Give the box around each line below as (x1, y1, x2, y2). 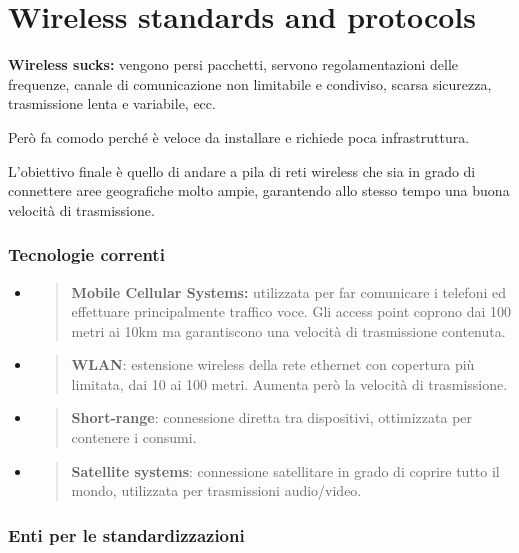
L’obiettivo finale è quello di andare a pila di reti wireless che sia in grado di (8, 160, 476, 181)
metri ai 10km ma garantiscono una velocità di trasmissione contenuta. (71, 320, 506, 341)
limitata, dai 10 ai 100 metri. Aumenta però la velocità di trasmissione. (71, 373, 508, 394)
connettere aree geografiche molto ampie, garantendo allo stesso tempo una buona (8, 180, 510, 201)
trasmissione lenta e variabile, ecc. (8, 93, 216, 114)
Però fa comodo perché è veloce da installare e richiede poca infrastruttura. (8, 126, 470, 147)
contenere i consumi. (71, 427, 197, 448)
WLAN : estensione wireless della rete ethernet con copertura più (71, 354, 475, 375)
